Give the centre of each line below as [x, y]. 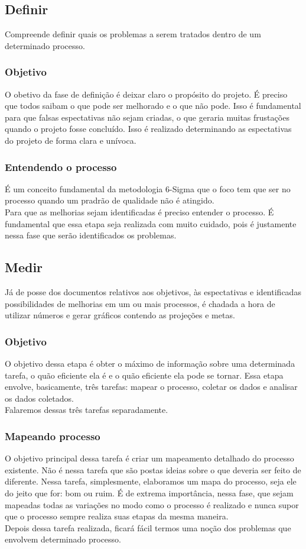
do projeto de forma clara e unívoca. [71, 140]
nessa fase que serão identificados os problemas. [91, 235]
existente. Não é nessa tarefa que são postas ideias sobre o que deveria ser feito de [153, 469]
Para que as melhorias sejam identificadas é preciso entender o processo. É [139, 211]
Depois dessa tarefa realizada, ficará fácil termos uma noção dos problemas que [148, 527]
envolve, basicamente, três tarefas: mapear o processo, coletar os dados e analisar [151, 387]
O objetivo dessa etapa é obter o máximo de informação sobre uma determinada [150, 363]
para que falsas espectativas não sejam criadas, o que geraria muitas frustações [147, 117]
